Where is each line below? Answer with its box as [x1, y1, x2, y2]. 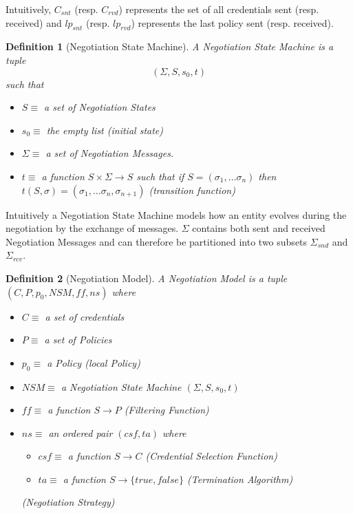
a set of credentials [45, 309, 125, 323]
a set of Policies [44, 332, 112, 347]
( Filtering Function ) [124, 403, 209, 417]
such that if [136, 169, 184, 183]
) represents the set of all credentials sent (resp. [118, 2, 319, 16]
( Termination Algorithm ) [187, 471, 293, 486]
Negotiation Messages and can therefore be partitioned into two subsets [6, 234, 308, 248]
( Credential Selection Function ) [145, 449, 277, 463]
